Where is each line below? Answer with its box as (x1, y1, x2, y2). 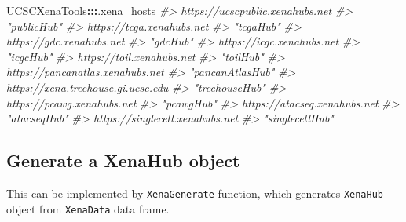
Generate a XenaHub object (6, 148, 240, 173)
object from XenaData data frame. (6, 200, 170, 217)
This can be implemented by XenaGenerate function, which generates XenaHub (6, 184, 383, 201)
